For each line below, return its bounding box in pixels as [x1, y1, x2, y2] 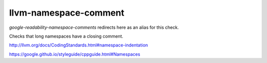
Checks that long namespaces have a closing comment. [9, 33, 124, 39]
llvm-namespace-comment [9, 7, 125, 18]
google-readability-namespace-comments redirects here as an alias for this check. [9, 24, 179, 30]
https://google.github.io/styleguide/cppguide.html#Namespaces [9, 51, 140, 57]
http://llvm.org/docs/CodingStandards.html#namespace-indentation [9, 42, 148, 48]
